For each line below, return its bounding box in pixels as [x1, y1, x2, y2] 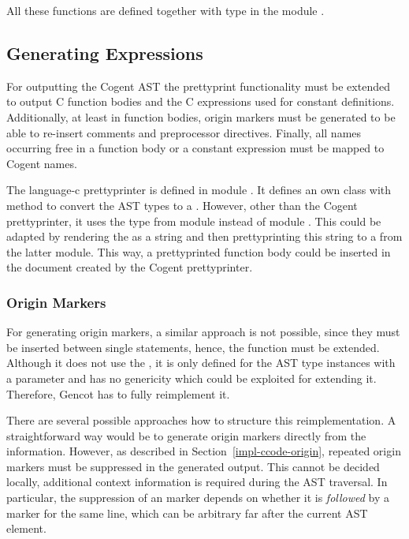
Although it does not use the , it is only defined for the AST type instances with [6, 354, 396, 371]
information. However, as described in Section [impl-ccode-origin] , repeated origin [6, 443, 401, 459]
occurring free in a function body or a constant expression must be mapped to [6, 140, 385, 156]
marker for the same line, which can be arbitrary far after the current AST [6, 504, 368, 521]
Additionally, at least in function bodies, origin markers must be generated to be [6, 108, 396, 125]
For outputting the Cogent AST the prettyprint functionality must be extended [6, 77, 390, 94]
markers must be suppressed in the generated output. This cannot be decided [6, 458, 380, 474]
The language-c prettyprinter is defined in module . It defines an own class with [6, 182, 392, 198]
